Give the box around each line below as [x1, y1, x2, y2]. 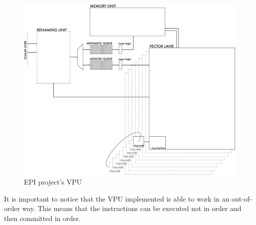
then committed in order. [4, 213, 81, 223]
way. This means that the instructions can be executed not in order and [22, 203, 242, 214]
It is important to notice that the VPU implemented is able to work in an [4, 193, 230, 204]
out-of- [231, 193, 252, 204]
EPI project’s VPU [24, 177, 82, 187]
